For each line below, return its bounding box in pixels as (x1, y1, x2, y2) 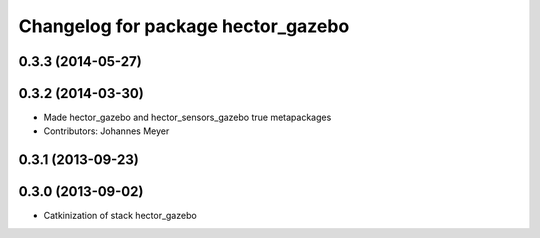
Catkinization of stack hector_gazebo (43, 210, 197, 222)
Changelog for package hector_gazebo (18, 15, 350, 37)
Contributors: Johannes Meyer (43, 125, 170, 137)
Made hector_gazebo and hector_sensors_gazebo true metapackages (43, 111, 332, 124)
